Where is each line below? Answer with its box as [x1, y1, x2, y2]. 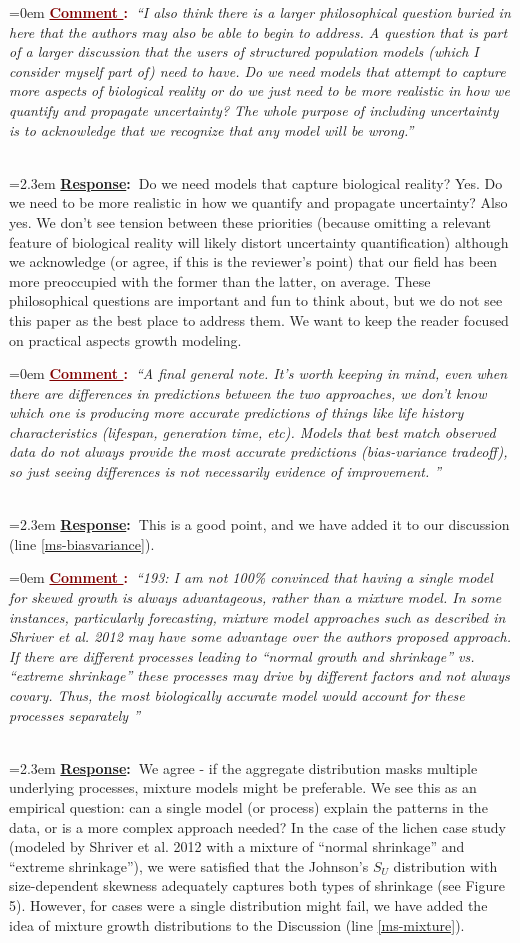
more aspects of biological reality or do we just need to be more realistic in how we [9, 80, 510, 101]
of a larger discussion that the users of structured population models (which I [9, 41, 479, 62]
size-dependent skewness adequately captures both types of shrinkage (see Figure [9, 875, 505, 896]
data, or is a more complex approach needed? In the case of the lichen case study [9, 816, 506, 837]
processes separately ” [9, 704, 141, 725]
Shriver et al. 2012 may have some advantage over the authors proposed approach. [9, 626, 512, 647]
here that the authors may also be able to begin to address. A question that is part [9, 21, 508, 42]
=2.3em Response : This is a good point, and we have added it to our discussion [9, 514, 510, 535]
